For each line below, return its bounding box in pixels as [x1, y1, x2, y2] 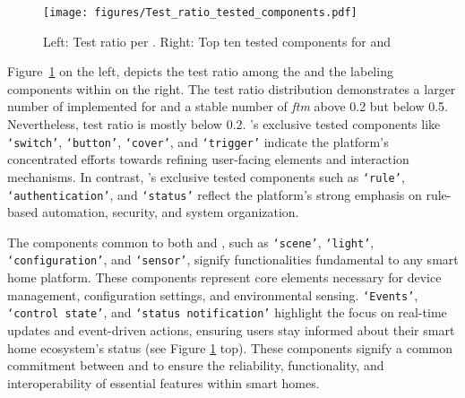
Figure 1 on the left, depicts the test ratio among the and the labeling [7, 62, 393, 81]
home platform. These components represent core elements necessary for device [7, 268, 442, 287]
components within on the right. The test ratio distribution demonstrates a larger [7, 79, 456, 98]
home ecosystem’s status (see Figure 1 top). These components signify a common [7, 338, 453, 357]
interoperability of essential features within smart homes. [7, 373, 320, 392]
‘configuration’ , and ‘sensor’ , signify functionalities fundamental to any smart [7, 250, 459, 269]
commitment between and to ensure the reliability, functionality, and [7, 356, 384, 375]
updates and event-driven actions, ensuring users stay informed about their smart [7, 321, 455, 339]
